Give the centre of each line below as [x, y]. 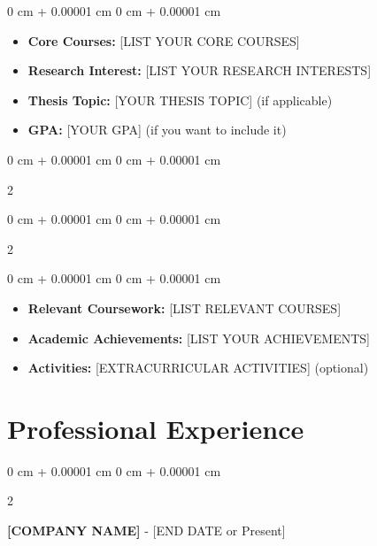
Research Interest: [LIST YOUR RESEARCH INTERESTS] [200, 70]
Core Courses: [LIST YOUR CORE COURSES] [164, 40]
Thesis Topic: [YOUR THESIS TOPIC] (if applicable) [180, 100]
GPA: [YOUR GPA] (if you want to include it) [157, 130]
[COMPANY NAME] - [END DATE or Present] [146, 531]
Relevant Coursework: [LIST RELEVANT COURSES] [185, 308]
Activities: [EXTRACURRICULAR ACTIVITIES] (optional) [198, 368]
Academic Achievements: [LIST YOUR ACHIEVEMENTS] [199, 338]
